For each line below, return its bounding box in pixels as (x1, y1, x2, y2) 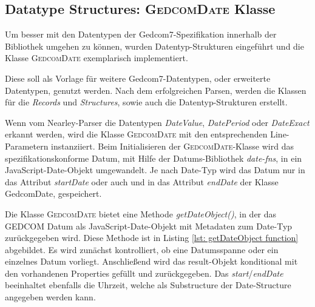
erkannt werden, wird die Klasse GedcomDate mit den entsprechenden (5, 128, 268, 140)
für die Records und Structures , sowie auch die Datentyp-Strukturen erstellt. (5, 96, 288, 108)
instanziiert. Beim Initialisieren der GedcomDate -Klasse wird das (51, 139, 294, 152)
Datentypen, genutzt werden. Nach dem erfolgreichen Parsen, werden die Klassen (5, 84, 307, 96)
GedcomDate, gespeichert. (5, 187, 102, 200)
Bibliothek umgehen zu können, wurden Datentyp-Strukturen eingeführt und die (5, 39, 304, 52)
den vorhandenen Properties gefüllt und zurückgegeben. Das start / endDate (5, 266, 283, 279)
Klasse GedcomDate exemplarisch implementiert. (5, 51, 188, 64)
